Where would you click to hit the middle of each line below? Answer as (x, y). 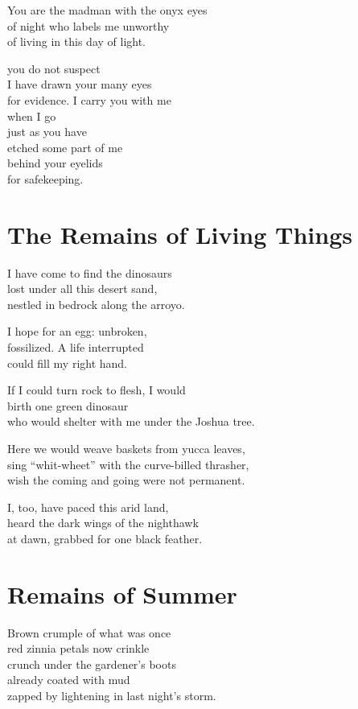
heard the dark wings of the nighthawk (103, 523)
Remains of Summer (122, 594)
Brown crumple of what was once (89, 632)
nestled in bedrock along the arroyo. (96, 304)
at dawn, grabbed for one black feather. (105, 538)
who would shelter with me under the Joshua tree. (131, 421)
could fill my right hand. (68, 363)
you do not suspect (54, 68)
